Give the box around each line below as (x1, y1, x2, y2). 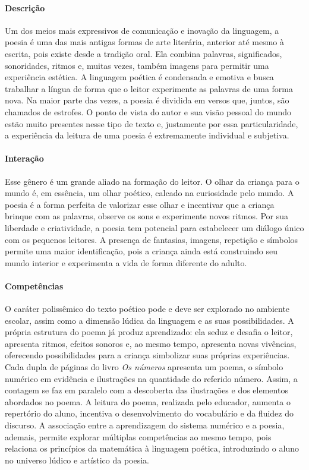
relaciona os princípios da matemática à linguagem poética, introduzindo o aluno (5, 442, 299, 455)
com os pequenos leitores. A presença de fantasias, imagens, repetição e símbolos (5, 233, 298, 245)
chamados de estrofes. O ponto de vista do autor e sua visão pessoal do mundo (5, 105, 292, 118)
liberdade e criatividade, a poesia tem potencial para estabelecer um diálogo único (5, 221, 304, 234)
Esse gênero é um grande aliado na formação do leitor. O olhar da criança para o (5, 175, 299, 187)
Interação (5, 152, 44, 165)
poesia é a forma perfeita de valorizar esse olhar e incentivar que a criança (5, 198, 275, 210)
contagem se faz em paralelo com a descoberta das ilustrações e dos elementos (5, 384, 288, 396)
